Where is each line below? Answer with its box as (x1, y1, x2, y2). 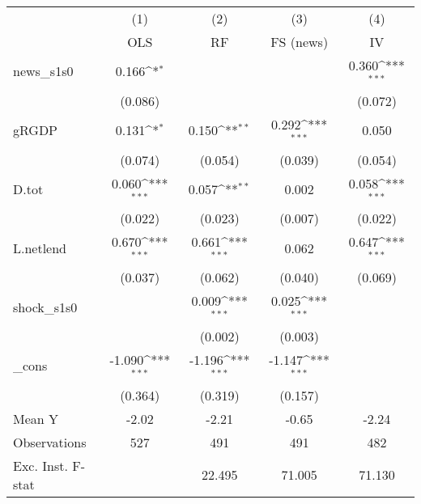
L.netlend (13, 238, 67, 257)
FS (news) (270, 32, 329, 51)
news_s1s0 (13, 61, 74, 81)
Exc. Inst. (13, 455, 68, 475)
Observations (13, 432, 87, 451)
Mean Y (13, 409, 59, 428)
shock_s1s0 (13, 297, 78, 316)
